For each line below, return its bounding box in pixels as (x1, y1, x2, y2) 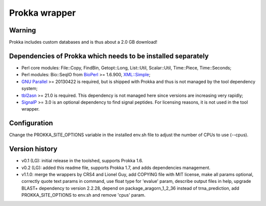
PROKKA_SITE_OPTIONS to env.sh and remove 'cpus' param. (21, 192, 146, 198)
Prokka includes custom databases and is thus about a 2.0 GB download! (9, 39, 158, 45)
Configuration (9, 119, 53, 127)
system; (21, 86, 38, 91)
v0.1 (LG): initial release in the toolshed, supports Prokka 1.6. (21, 158, 143, 164)
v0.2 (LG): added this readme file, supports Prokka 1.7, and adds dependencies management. (21, 165, 211, 171)
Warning (9, 26, 36, 34)
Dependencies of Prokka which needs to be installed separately (9, 52, 209, 60)
